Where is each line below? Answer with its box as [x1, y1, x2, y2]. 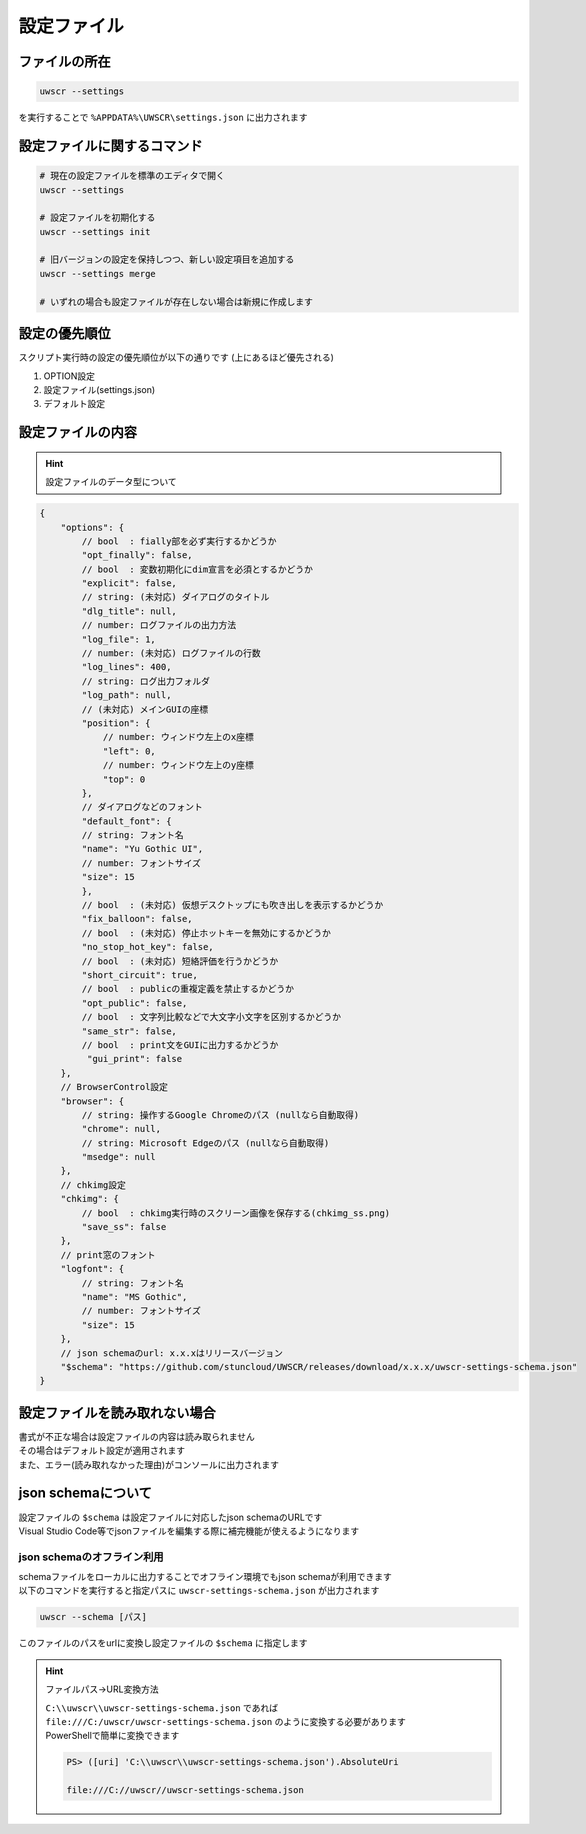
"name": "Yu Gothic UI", [81, 843, 204, 855]
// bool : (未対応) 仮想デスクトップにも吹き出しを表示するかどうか [81, 900, 384, 911]
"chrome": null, [81, 1123, 162, 1135]
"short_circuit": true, [81, 970, 199, 980]
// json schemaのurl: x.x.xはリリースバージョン [60, 1347, 284, 1359]
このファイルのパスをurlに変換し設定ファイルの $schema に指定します [18, 1637, 309, 1649]
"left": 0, [102, 745, 157, 757]
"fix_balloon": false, [81, 913, 194, 925]
